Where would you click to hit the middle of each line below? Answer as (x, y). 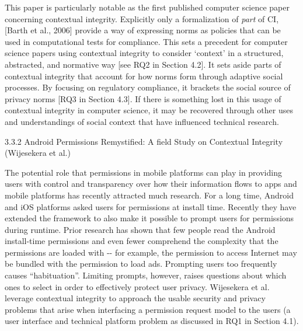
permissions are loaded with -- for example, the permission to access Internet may (151, 252)
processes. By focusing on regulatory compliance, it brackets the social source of (148, 87)
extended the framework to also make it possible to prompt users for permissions (149, 218)
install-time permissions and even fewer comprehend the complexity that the (142, 241)
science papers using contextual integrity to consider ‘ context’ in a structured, (144, 53)
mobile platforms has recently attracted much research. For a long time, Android (149, 195)
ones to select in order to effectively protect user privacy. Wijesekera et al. (137, 286)
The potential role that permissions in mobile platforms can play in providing (143, 172)
